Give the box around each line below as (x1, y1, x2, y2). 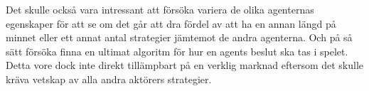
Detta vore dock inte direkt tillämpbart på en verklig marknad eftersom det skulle (6, 58, 364, 73)
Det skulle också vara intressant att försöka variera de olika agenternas (6, 2, 314, 16)
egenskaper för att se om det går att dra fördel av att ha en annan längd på (6, 16, 336, 31)
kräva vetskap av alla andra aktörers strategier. (6, 71, 212, 86)
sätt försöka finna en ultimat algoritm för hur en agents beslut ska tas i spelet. (6, 43, 348, 58)
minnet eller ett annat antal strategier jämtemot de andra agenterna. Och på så (6, 30, 353, 45)
